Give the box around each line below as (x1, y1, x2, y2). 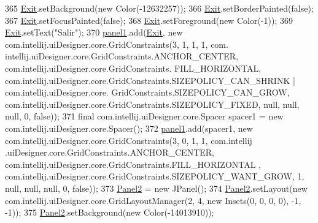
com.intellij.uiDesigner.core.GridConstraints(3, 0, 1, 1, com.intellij (5, 134, 252, 146)
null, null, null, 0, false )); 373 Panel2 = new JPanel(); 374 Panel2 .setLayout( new (5, 181, 308, 194)
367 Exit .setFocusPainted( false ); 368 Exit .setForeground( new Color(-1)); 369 (5, 13, 293, 26)
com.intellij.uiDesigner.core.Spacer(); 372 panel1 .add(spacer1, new (5, 121, 253, 134)
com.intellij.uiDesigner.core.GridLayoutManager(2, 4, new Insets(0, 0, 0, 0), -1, (5, 194, 301, 206)
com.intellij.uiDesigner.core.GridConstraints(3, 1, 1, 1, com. (5, 37, 228, 50)
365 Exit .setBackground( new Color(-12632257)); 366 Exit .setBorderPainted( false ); (5, 2, 314, 14)
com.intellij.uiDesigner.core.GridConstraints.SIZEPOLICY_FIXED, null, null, (5, 97, 300, 110)
